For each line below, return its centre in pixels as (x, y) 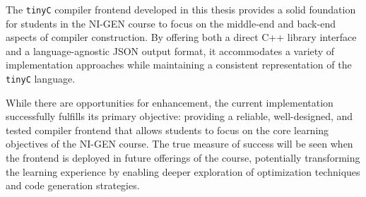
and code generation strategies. (73, 185)
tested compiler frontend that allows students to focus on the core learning (167, 130)
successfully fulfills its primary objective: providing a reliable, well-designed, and (179, 116)
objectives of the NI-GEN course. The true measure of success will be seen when (179, 144)
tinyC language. (41, 79)
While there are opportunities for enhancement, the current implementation (170, 102)
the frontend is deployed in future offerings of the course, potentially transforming (183, 158)
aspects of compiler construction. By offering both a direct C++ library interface (181, 37)
